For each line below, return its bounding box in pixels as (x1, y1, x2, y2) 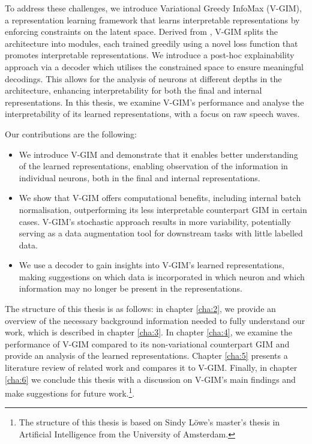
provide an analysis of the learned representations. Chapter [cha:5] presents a (5, 349, 288, 362)
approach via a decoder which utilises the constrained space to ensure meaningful (5, 60, 304, 73)
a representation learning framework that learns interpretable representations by (5, 13, 300, 26)
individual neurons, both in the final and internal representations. (19, 171, 260, 184)
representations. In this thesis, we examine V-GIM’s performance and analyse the (5, 95, 304, 108)
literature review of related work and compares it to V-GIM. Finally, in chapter (5, 361, 298, 374)
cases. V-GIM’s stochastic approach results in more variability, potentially (19, 215, 291, 227)
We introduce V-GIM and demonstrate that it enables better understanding (19, 148, 298, 160)
